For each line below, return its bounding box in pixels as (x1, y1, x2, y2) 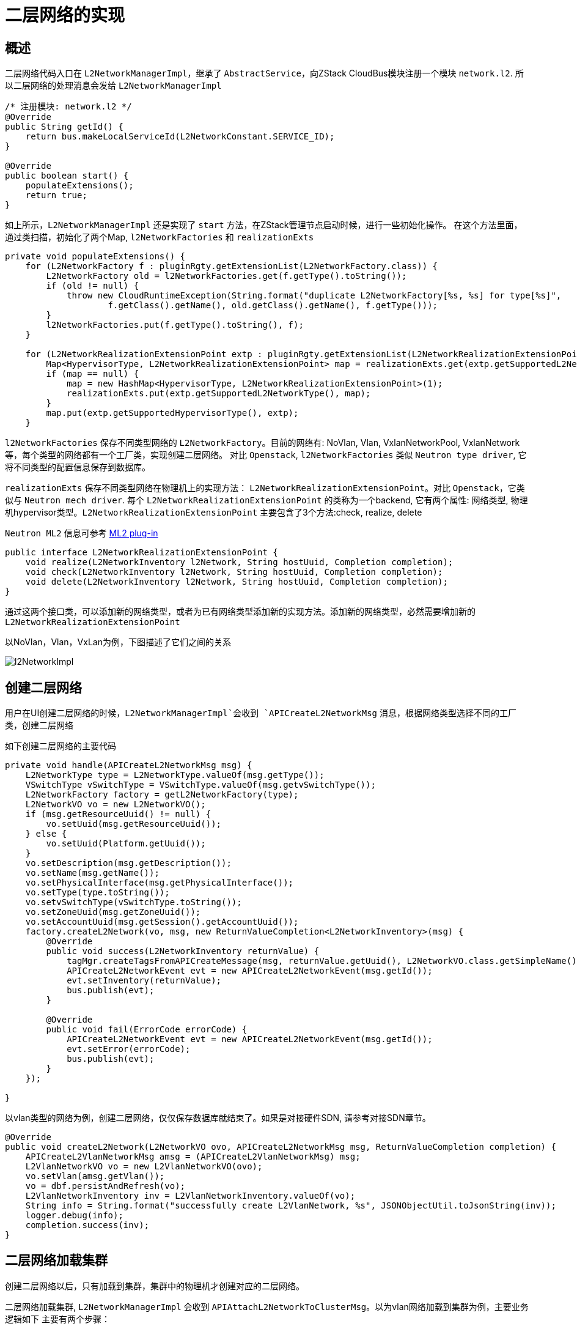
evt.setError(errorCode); (67, 1044, 191, 1054)
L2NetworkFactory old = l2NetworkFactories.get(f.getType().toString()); (46, 271, 407, 281)
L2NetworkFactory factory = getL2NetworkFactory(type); (25, 790, 299, 800)
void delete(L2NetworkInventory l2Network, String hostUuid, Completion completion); (25, 577, 448, 587)
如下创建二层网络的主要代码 (5, 741, 116, 752)
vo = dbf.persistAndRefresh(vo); (25, 1181, 186, 1191)
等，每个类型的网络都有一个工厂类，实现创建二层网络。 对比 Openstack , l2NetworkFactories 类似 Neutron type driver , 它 (5, 450, 527, 461)
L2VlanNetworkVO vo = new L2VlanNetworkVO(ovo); (25, 1161, 263, 1172)
